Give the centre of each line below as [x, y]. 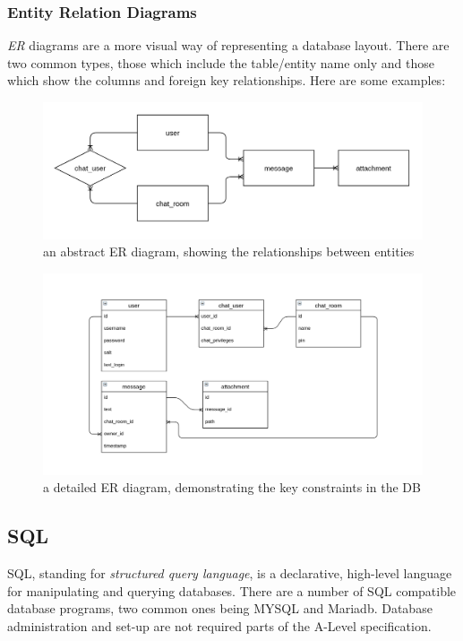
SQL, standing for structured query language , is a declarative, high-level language [230, 573]
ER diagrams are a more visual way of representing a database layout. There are [228, 45]
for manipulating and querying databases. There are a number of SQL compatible [232, 590]
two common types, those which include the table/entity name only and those [221, 62]
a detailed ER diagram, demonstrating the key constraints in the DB [232, 487]
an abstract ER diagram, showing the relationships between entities [229, 251]
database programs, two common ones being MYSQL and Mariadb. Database [220, 608]
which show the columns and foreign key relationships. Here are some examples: [227, 80]
